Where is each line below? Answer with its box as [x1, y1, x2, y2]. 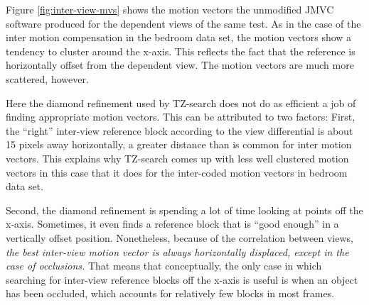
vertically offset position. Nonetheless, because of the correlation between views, [6, 230, 353, 245]
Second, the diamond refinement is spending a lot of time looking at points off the [6, 202, 363, 217]
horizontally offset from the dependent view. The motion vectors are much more [6, 57, 354, 72]
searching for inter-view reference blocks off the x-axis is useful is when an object [6, 272, 358, 287]
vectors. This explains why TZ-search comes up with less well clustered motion [6, 150, 349, 165]
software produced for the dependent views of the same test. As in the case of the [6, 16, 361, 30]
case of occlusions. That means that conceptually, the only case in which [6, 258, 322, 273]
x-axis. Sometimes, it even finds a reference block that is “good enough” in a [6, 216, 339, 231]
